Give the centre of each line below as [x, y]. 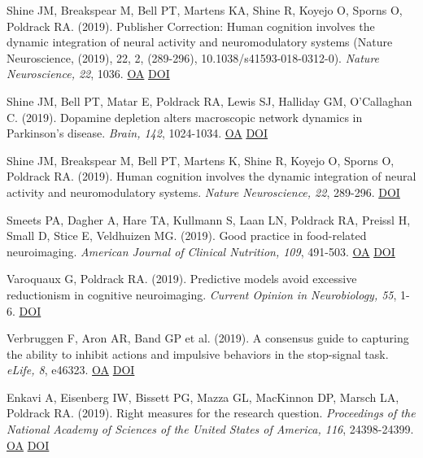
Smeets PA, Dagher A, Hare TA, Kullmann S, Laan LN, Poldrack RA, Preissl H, [209, 219]
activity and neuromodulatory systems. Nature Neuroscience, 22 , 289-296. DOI [203, 192]
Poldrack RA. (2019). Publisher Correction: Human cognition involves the [191, 26]
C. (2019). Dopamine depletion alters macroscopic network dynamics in [185, 117]
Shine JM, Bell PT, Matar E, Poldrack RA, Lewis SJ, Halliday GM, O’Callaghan [209, 100]
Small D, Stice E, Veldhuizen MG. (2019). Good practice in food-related [187, 236]
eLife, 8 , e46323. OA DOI [71, 370]
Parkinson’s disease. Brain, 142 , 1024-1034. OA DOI [137, 133]
